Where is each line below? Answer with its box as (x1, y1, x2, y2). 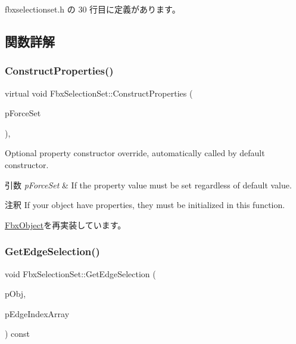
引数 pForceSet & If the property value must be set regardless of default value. (5, 178, 292, 191)
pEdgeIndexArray (5, 307, 70, 320)
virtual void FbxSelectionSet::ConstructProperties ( (5, 86, 193, 99)
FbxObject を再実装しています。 (5, 218, 126, 231)
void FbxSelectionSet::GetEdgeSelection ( (5, 267, 156, 280)
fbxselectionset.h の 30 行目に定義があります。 (5, 3, 180, 15)
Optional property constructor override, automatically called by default (5, 147, 265, 159)
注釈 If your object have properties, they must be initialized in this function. (5, 199, 285, 211)
